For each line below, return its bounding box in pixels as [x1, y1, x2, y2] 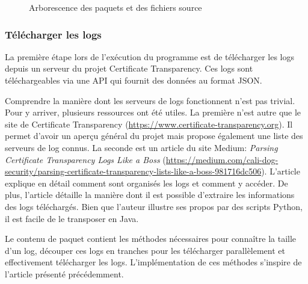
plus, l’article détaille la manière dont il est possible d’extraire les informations [5, 188, 295, 201]
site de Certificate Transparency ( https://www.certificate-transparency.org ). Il [5, 117, 293, 130]
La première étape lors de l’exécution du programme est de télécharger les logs [5, 50, 294, 63]
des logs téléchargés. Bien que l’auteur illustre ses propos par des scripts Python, [5, 200, 303, 212]
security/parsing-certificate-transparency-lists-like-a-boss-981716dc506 [5, 165, 262, 177]
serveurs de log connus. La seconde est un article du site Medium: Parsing [5, 141, 278, 153]
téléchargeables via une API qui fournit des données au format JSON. [5, 74, 262, 86]
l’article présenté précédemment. [5, 267, 124, 280]
